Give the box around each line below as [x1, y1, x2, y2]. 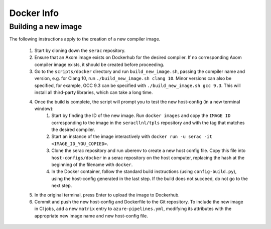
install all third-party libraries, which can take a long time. [34, 89, 153, 95]
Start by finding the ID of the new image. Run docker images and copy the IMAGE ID [51, 112, 231, 118]
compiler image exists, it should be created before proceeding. [34, 61, 165, 67]
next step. [51, 182, 72, 188]
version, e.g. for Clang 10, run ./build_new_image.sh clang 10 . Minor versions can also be [34, 75, 232, 81]
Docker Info [9, 7, 59, 18]
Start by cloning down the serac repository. [34, 47, 125, 53]
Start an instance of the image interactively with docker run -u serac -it [51, 133, 213, 139]
